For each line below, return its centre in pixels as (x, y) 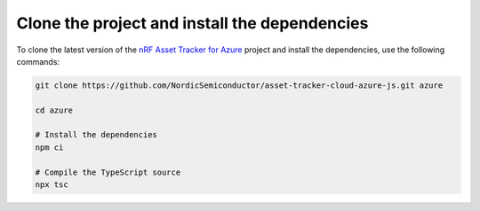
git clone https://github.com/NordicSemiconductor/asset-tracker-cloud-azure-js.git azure (239, 85)
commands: (38, 61)
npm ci (49, 147)
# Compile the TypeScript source (108, 172)
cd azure (54, 110)
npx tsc (52, 185)
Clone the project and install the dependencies (192, 23)
